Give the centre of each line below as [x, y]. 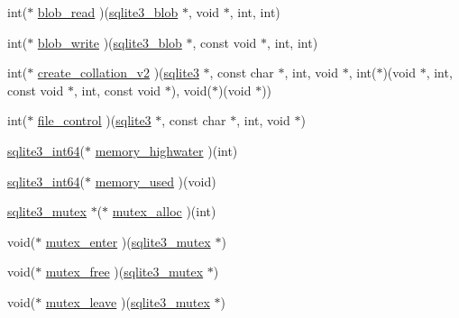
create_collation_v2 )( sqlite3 [118, 73]
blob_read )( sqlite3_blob [108, 12]
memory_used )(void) [156, 181]
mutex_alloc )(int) [164, 211]
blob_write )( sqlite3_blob [110, 42]
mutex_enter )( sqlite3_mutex [128, 241]
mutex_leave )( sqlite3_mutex [128, 301]
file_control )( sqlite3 [94, 120]
